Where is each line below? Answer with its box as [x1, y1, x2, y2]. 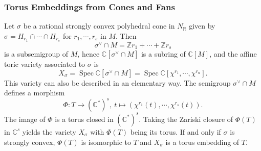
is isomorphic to [81, 136, 132, 147]
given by [189, 20, 215, 31]
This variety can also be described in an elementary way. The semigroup [4, 77, 231, 88]
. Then [116, 30, 137, 41]
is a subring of [141, 48, 186, 59]
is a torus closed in [55, 113, 114, 124]
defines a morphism [4, 87, 65, 98]
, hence [77, 48, 100, 59]
